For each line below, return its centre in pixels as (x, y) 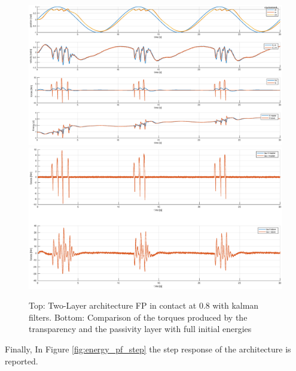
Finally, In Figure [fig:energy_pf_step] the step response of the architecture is (148, 349)
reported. (22, 361)
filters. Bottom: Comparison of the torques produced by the (138, 317)
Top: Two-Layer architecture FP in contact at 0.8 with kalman (144, 305)
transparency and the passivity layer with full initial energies (140, 329)
